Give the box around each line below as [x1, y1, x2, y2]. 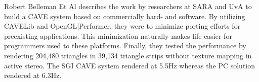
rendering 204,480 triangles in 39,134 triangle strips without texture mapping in [4, 50, 252, 60]
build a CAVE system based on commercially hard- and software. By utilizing [4, 11, 245, 21]
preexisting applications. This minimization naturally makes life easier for [4, 30, 232, 41]
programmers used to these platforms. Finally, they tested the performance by [4, 40, 246, 51]
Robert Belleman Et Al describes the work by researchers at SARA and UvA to [4, 1, 252, 11]
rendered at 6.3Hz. [4, 70, 62, 80]
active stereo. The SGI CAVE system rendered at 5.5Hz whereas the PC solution [4, 60, 255, 70]
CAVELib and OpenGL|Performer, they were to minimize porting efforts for [4, 21, 241, 31]
